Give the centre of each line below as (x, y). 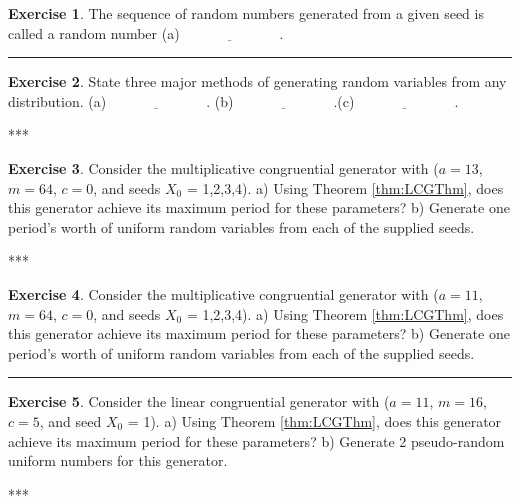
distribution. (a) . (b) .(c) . (233, 100)
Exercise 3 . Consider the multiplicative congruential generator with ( (223, 167)
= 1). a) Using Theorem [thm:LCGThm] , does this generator (314, 420)
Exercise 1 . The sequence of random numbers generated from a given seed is (246, 13)
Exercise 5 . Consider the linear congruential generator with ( (199, 401)
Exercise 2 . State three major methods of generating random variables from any (257, 81)
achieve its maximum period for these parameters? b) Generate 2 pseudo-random (256, 440)
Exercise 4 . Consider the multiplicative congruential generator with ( (223, 293)
